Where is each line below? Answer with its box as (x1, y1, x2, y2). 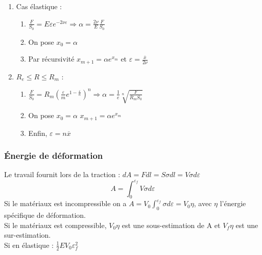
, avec (194, 198, 212, 209)
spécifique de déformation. (4, 210, 86, 220)
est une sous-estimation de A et (122, 219, 221, 230)
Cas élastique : (16, 1, 62, 11)
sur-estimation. (4, 230, 51, 240)
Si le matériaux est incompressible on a (4, 198, 127, 209)
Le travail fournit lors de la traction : (4, 169, 121, 180)
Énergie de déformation (4, 149, 103, 162)
